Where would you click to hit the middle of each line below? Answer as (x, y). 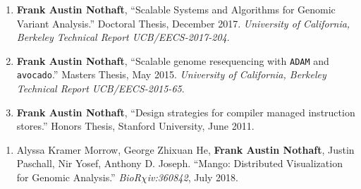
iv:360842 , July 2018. (192, 177)
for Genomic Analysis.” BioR (79, 177)
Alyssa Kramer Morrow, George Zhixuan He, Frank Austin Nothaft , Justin (185, 149)
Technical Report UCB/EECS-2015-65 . (100, 89)
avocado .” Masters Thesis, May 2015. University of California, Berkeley (171, 74)
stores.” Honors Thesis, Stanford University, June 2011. (135, 126)
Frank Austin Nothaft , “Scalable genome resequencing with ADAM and (173, 60)
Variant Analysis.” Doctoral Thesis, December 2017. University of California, (183, 23)
